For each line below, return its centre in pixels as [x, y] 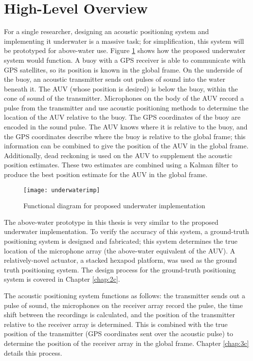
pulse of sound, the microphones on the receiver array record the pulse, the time [123, 305]
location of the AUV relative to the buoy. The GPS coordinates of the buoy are [122, 117]
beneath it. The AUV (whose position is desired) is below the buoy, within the [121, 88]
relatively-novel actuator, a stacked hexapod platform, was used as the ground [120, 260]
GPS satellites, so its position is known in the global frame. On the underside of [123, 69]
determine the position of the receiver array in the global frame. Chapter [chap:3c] [126, 343]
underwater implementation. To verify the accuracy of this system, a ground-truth [126, 231]
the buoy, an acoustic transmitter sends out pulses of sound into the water [115, 79]
